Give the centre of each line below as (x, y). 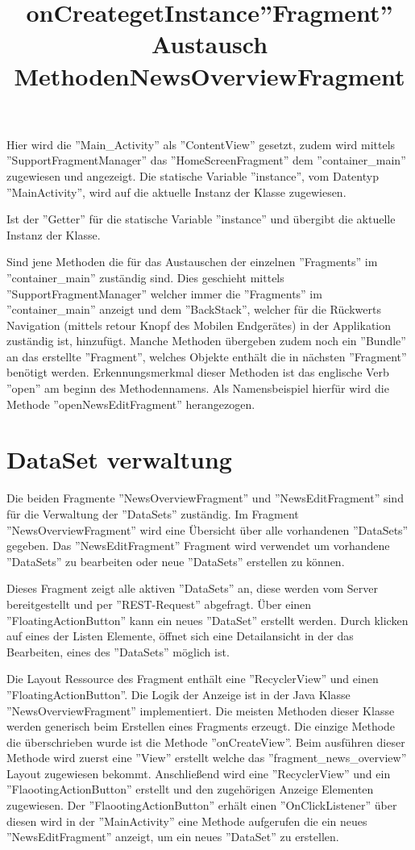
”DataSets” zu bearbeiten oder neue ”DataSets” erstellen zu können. (176, 561)
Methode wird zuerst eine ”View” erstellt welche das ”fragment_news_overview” (207, 758)
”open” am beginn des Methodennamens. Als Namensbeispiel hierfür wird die (198, 388)
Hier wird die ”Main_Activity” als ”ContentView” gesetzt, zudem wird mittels (201, 144)
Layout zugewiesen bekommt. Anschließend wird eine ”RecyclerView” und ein (199, 773)
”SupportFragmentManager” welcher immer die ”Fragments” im (164, 293)
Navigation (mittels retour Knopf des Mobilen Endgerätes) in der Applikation (199, 325)
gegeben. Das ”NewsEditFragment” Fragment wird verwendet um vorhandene (198, 546)
